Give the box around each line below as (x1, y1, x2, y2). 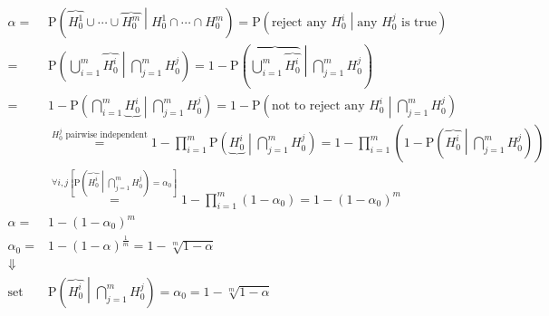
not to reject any (271, 100, 365, 113)
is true (401, 16, 438, 30)
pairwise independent (65, 130, 148, 140)
